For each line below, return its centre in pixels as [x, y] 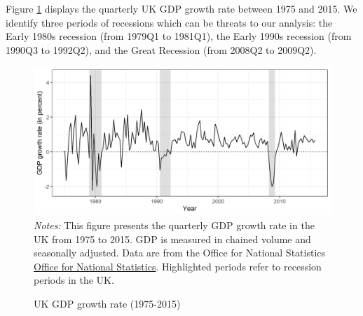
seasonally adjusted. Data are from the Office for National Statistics [180, 253]
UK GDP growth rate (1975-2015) [107, 303]
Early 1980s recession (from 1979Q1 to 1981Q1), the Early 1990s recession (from [179, 36]
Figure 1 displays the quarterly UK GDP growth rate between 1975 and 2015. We [181, 8]
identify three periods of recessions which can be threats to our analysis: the [169, 22]
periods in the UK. [74, 280]
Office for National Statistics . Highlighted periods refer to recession [178, 266]
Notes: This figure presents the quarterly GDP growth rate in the [174, 225]
